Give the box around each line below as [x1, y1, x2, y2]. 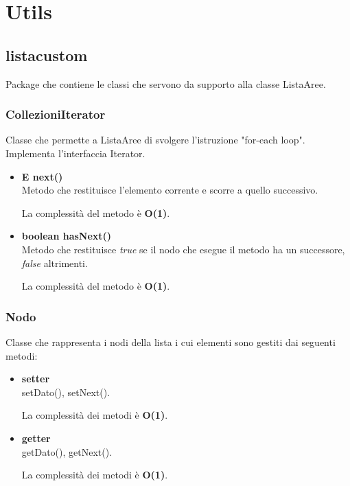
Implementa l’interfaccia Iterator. [5, 146, 145, 160]
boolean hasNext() [21, 229, 112, 243]
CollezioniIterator [5, 106, 106, 123]
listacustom [5, 44, 88, 65]
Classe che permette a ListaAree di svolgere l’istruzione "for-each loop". [5, 132, 305, 147]
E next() [21, 169, 63, 183]
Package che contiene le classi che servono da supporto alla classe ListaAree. [5, 76, 326, 91]
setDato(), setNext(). [21, 384, 110, 399]
